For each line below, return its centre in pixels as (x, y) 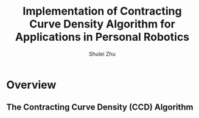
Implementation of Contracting (102, 11)
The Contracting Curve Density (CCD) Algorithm (100, 107)
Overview (31, 85)
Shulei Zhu (102, 54)
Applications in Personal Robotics (102, 37)
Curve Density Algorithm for (102, 24)
